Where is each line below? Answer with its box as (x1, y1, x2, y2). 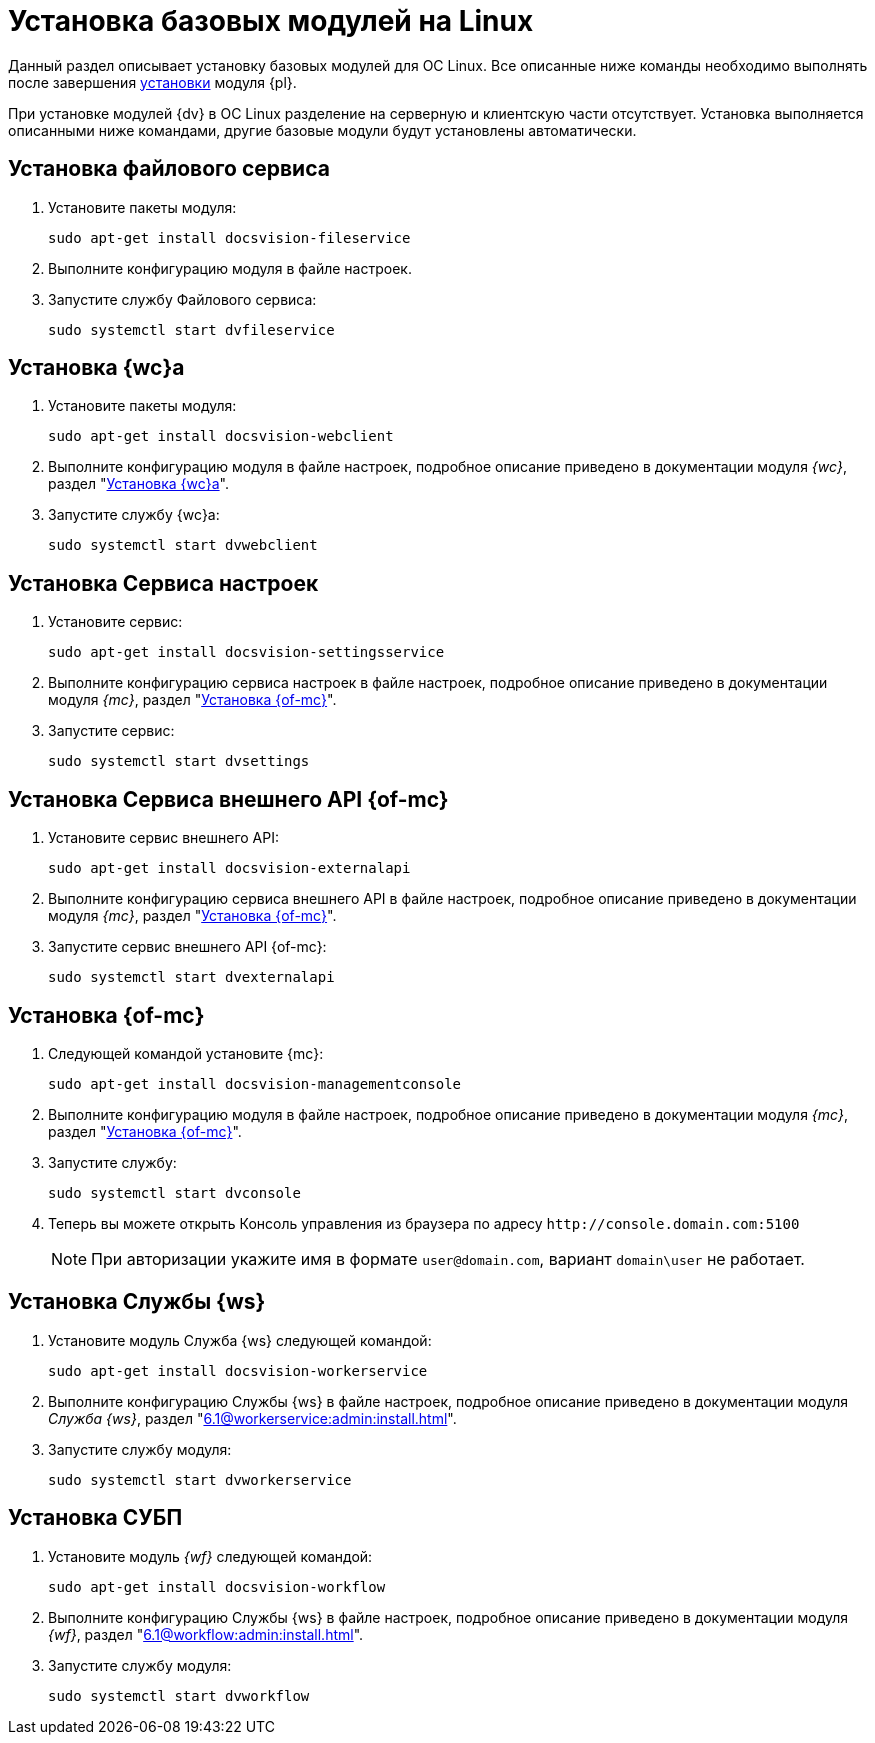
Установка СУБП (8, 1505, 183, 1531)
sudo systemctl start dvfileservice (48, 321, 335, 338)
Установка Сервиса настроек (8, 570, 319, 596)
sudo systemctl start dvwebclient (48, 537, 318, 554)
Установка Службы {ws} (8, 1289, 266, 1315)
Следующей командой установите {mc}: (48, 1044, 324, 1062)
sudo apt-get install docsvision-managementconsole (48, 1075, 462, 1092)
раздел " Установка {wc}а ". (48, 475, 229, 493)
